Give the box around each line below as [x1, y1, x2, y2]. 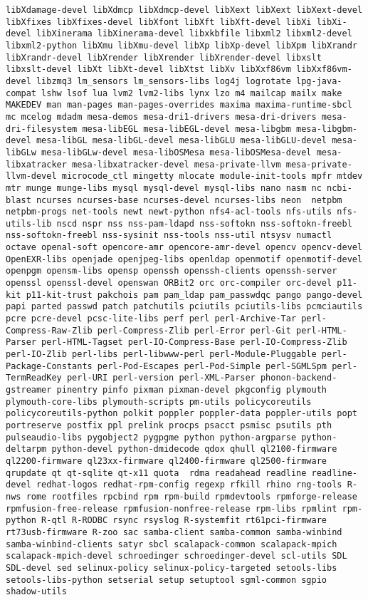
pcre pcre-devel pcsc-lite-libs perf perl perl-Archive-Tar [6, 314, 297, 324]
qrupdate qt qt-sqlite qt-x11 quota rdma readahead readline [6, 467, 307, 478]
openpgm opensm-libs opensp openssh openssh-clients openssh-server [6, 266, 337, 276]
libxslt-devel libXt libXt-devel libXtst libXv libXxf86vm [6, 64, 291, 75]
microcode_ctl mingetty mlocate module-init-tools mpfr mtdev [61, 171, 363, 182]
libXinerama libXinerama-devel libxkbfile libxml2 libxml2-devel [36, 29, 352, 39]
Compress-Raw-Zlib [6, 325, 93, 336]
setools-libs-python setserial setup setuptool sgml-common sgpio [6, 574, 327, 585]
